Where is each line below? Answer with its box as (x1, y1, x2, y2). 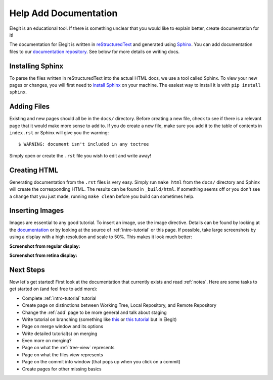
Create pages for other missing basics (22, 366, 102, 372)
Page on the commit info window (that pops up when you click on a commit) (22, 359, 180, 365)
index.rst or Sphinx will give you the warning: (9, 130, 109, 136)
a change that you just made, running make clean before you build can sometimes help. (9, 193, 195, 199)
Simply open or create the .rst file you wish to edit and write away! (9, 152, 152, 158)
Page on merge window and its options (22, 323, 104, 330)
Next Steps (9, 265, 45, 274)
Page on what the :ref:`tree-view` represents (22, 345, 115, 351)
